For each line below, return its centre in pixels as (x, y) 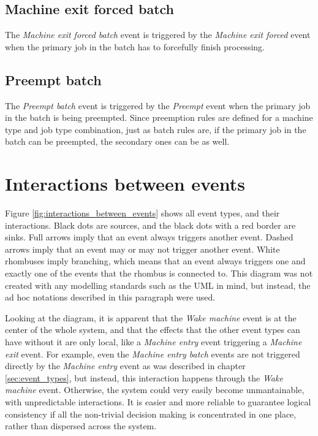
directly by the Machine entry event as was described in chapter (125, 366)
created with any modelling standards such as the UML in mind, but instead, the (158, 285)
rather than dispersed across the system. (81, 426)
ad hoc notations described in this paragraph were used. (110, 297)
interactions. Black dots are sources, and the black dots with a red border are (150, 225)
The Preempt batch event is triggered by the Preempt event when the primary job (158, 105)
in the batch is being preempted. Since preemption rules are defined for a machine (159, 117)
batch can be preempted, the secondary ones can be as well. (117, 141)
